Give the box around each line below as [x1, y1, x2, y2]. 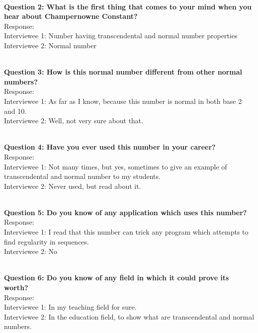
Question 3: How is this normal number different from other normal [4, 67, 243, 77]
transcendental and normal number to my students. [4, 171, 161, 181]
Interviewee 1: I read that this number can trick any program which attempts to [4, 227, 249, 237]
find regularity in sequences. [4, 236, 89, 247]
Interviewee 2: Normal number [4, 40, 96, 50]
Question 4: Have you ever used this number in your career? [4, 142, 216, 152]
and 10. [4, 105, 27, 116]
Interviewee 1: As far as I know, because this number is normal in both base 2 [4, 95, 242, 106]
